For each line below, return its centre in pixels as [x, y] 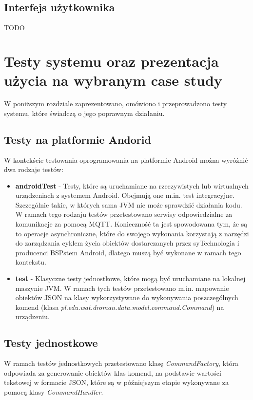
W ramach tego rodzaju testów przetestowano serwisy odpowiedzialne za [124, 214]
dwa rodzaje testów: [34, 169]
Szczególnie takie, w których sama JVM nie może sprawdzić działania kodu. [129, 204]
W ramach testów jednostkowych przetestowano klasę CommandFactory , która [121, 363]
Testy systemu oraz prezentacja [111, 61]
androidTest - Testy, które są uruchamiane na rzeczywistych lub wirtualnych [132, 185]
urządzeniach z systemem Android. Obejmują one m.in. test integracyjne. [125, 195]
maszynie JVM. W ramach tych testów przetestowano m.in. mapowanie [122, 288]
